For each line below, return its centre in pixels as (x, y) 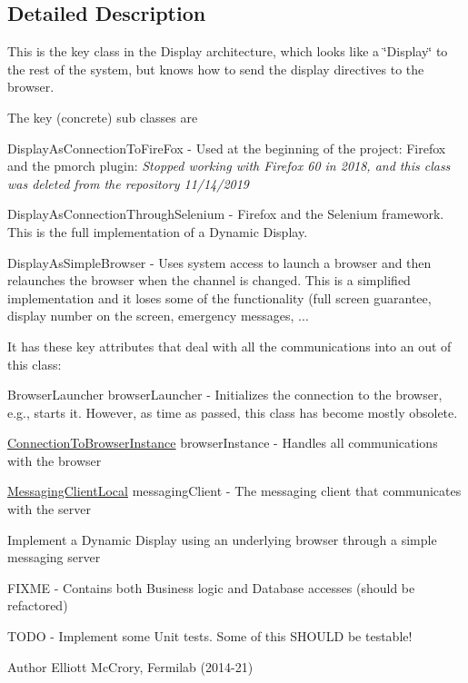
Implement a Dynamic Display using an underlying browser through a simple (222, 539)
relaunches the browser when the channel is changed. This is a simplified (209, 280)
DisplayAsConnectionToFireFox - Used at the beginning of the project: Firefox (227, 148)
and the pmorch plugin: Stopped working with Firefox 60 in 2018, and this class (229, 166)
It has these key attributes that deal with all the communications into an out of (229, 346)
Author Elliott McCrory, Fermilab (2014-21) (130, 666)
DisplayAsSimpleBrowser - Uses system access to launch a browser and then (219, 262)
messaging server (54, 557)
